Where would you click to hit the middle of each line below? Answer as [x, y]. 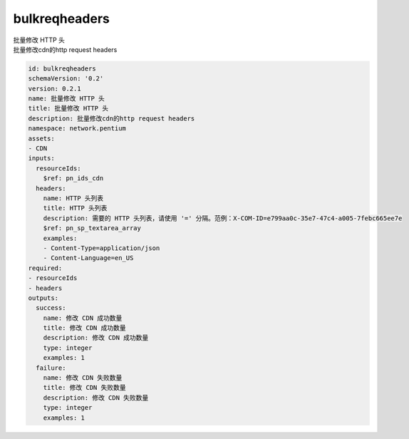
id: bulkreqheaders [62, 68]
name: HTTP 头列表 [73, 198]
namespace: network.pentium [77, 129]
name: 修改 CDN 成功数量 [83, 318]
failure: [51, 368]
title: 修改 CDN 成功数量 [84, 328]
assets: [41, 138]
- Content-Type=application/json [102, 248]
